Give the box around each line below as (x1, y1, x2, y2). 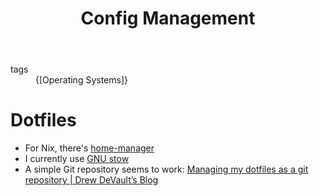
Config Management (80, 7, 256, 30)
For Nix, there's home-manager (24, 142, 155, 154)
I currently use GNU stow (24, 153, 130, 165)
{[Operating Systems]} (35, 74, 128, 86)
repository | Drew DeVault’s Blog (24, 174, 159, 186)
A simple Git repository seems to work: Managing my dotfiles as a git (24, 163, 309, 176)
